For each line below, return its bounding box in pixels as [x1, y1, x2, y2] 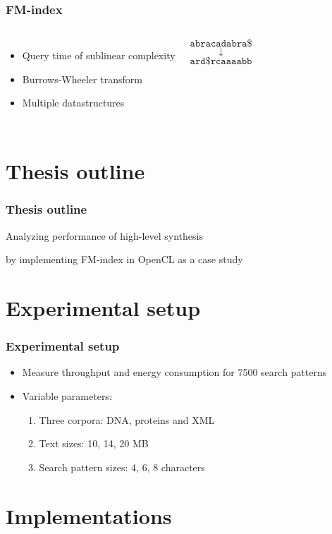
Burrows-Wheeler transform [22, 71, 142, 86]
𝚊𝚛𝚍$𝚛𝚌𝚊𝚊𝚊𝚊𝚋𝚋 [190, 56, 252, 67]
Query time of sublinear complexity [22, 48, 176, 63]
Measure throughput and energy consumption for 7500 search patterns [22, 365, 327, 380]
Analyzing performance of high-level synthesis [6, 228, 203, 243]
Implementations [6, 501, 172, 530]
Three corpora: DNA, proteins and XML [39, 412, 215, 427]
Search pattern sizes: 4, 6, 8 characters [39, 459, 205, 474]
